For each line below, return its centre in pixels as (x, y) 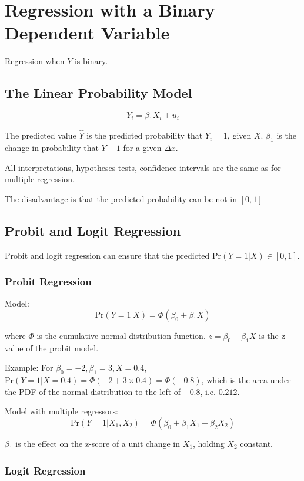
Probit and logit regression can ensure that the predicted (107, 255)
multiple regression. (40, 179)
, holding (208, 443)
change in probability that (52, 147)
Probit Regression (48, 281)
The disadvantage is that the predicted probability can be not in (121, 198)
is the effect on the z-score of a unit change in (98, 443)
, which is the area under (246, 380)
